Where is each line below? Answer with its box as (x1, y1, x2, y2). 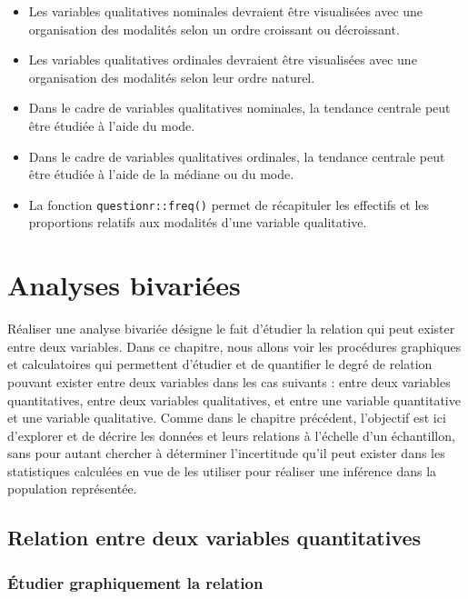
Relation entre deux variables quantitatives (7, 524, 422, 552)
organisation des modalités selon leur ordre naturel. (28, 67, 315, 86)
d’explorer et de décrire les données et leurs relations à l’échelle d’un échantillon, (7, 425, 455, 444)
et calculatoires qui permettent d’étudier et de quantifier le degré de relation (7, 354, 433, 374)
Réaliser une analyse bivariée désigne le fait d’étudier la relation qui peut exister (7, 319, 455, 338)
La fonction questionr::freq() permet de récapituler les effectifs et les (28, 195, 430, 214)
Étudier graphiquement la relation (7, 571, 264, 594)
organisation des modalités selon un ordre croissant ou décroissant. (28, 19, 400, 38)
